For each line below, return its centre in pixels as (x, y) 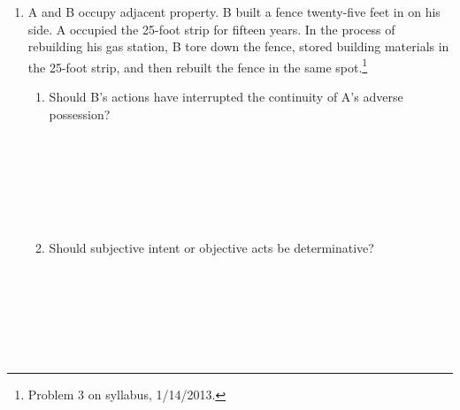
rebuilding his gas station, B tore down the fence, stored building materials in (238, 46)
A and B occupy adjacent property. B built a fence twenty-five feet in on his (234, 11)
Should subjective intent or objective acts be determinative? (211, 247)
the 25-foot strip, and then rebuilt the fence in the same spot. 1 (198, 65)
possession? (80, 114)
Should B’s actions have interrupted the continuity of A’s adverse (226, 97)
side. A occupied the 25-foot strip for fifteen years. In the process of (211, 29)
